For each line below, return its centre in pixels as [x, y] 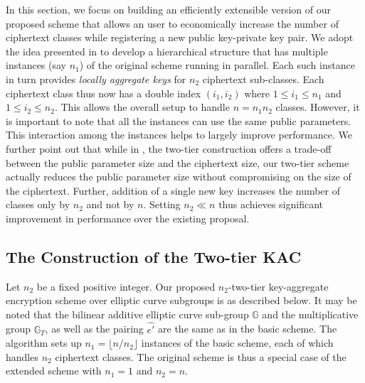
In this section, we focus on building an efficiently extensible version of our [169, 9]
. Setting [162, 204]
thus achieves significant [271, 204]
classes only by [38, 204]
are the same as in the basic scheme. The [248, 329]
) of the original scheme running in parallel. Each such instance [217, 65]
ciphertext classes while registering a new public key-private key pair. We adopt [180, 37]
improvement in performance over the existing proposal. [128, 218]
